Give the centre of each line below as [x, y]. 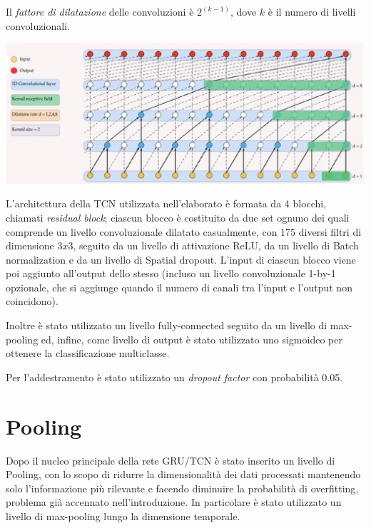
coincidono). [32, 301]
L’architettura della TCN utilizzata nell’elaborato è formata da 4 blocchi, [166, 203]
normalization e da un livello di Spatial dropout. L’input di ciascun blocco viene [181, 259]
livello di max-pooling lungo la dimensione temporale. [123, 516]
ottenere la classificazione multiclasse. [88, 353]
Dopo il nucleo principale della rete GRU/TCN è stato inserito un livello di [171, 460]
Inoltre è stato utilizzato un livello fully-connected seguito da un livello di [167, 325]
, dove [244, 11]
